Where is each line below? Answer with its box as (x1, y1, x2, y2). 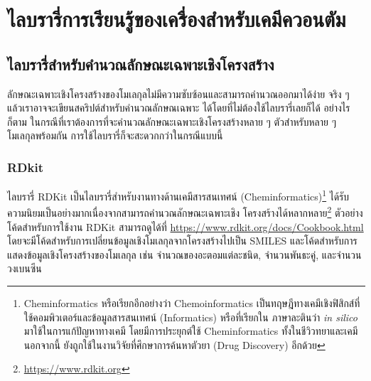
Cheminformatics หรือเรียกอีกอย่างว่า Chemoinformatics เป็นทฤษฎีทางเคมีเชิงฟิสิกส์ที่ (23, 296, 360, 311)
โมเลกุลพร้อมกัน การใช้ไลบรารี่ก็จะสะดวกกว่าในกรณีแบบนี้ (7, 128, 223, 143)
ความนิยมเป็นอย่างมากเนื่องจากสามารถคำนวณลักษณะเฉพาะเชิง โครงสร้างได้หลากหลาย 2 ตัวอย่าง (7, 203, 363, 220)
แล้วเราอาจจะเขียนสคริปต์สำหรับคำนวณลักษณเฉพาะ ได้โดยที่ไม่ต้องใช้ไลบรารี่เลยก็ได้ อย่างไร (7, 100, 350, 115)
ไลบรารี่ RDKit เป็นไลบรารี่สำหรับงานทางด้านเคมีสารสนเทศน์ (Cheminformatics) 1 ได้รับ (7, 187, 350, 203)
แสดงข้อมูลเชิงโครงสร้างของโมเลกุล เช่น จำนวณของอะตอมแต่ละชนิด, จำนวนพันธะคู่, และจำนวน (7, 247, 362, 262)
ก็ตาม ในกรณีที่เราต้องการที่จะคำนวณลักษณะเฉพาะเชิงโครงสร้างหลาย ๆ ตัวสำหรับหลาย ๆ (7, 114, 337, 129)
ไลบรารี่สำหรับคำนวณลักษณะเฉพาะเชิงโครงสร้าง (7, 53, 274, 75)
